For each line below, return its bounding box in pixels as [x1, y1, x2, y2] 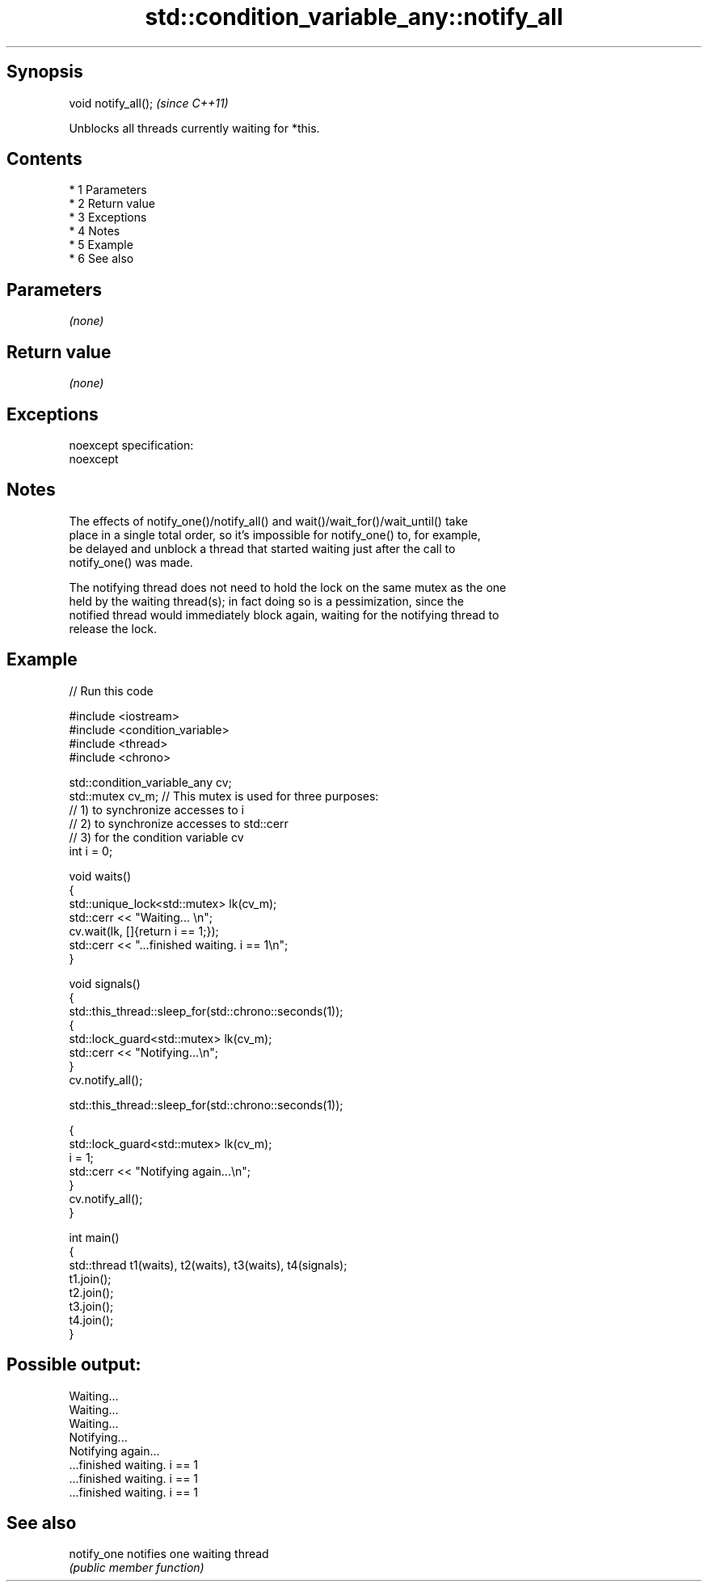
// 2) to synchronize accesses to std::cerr [69, 816, 289, 830]
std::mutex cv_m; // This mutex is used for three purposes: [69, 788, 379, 803]
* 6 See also [69, 251, 134, 266]
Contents [6, 149, 82, 170]
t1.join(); [69, 1271, 112, 1286]
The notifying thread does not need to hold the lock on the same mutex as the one [69, 580, 507, 594]
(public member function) [69, 1561, 204, 1575]
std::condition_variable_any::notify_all [145, 3, 563, 31]
